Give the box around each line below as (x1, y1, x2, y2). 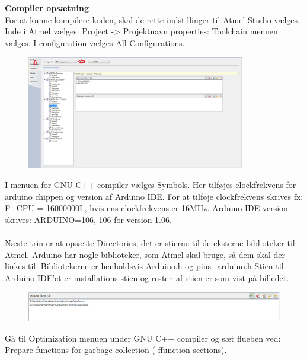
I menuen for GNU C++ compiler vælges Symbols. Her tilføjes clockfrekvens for (5, 179, 296, 191)
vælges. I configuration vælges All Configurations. (5, 36, 185, 49)
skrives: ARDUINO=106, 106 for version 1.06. (5, 213, 172, 225)
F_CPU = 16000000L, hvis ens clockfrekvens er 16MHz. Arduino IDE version (5, 202, 288, 214)
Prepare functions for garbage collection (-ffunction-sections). (5, 343, 227, 356)
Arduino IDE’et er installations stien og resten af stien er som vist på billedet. (5, 271, 289, 283)
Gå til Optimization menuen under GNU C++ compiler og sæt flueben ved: (5, 332, 281, 344)
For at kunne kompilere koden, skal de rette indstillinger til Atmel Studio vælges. (5, 13, 300, 26)
